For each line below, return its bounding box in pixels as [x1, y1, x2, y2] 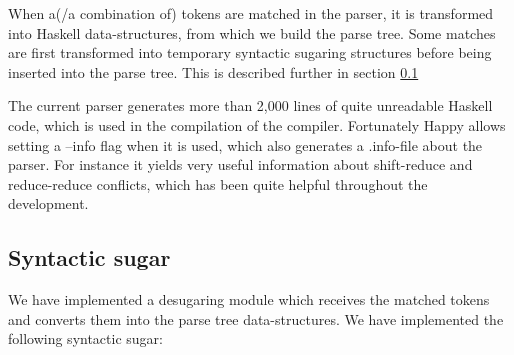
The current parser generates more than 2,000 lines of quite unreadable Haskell [8, 95, 493, 116]
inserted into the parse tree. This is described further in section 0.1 [8, 61, 419, 82]
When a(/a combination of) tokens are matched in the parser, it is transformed [8, 3, 494, 23]
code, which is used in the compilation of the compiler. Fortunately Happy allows [8, 114, 506, 135]
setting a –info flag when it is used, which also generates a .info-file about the [8, 134, 483, 155]
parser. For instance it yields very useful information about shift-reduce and [8, 154, 473, 175]
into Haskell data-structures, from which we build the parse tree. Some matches [8, 22, 496, 43]
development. [8, 193, 89, 214]
